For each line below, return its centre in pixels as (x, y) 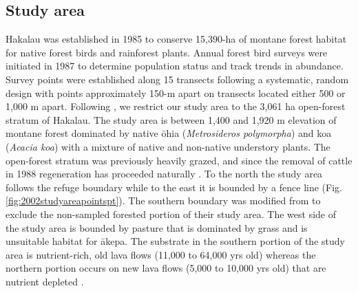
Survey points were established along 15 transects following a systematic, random (177, 79)
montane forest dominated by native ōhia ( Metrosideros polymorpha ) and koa (169, 133)
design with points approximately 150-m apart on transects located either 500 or (176, 93)
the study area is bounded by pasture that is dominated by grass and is (157, 227)
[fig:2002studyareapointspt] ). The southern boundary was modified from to (163, 200)
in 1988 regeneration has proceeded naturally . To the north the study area (164, 174)
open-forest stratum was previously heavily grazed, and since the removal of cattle (179, 160)
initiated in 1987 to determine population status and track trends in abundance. (175, 66)
